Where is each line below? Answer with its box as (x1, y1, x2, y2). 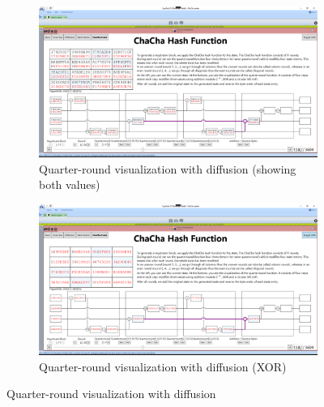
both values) (39, 176, 100, 193)
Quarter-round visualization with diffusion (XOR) (39, 358, 287, 375)
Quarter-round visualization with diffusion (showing (39, 160, 296, 177)
